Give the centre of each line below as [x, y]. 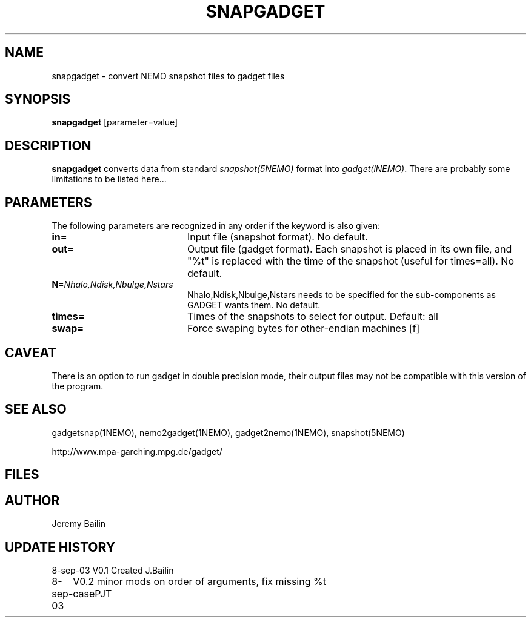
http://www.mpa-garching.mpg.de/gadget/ [137, 451]
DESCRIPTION [48, 145]
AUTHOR [32, 500]
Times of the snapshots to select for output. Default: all [312, 316]
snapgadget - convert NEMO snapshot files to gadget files [168, 76]
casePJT [92, 593]
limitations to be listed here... [109, 179]
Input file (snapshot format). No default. [277, 237]
